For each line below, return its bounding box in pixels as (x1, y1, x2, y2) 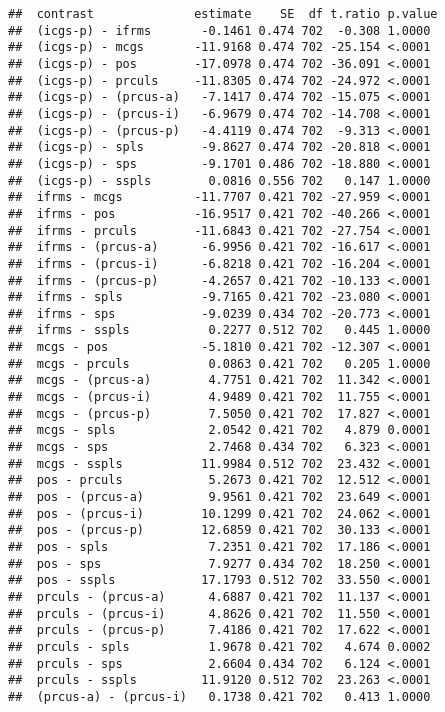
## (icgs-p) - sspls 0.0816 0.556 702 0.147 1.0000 (8, 173, 431, 188)
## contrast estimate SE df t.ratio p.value (8, 7, 438, 21)
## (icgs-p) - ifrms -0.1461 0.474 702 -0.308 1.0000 (8, 23, 431, 38)
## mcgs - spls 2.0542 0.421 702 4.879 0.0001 (8, 423, 431, 438)
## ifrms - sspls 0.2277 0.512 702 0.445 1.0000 (8, 323, 431, 338)
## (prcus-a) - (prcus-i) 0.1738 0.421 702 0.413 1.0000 (8, 689, 431, 704)
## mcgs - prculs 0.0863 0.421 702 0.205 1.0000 (8, 356, 431, 371)
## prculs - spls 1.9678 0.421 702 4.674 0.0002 (8, 639, 431, 654)
